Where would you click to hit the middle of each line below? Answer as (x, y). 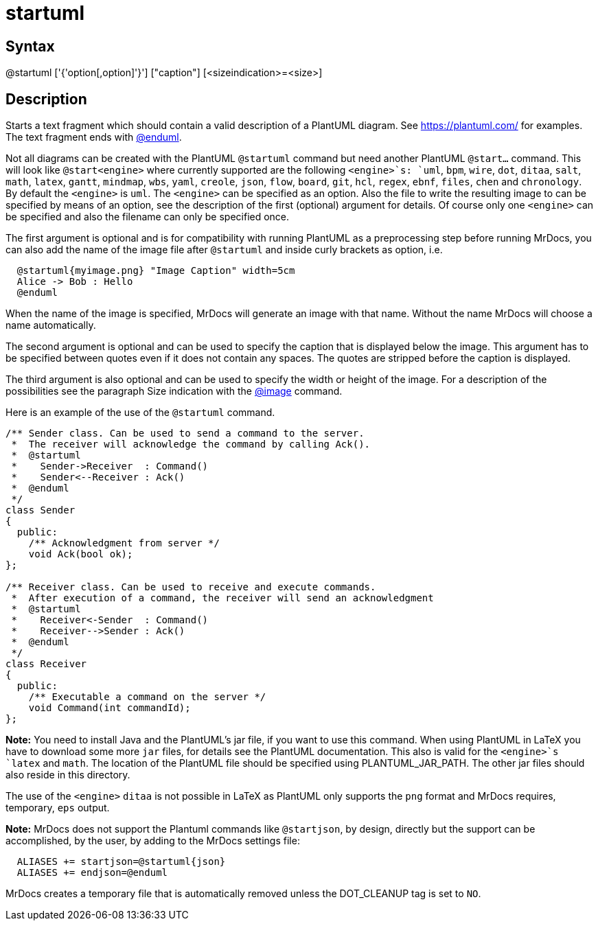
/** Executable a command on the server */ (147, 697)
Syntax (30, 46)
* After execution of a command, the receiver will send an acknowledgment (222, 598)
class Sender (41, 510)
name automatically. (51, 325)
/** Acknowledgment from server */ (124, 543)
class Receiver (46, 664)
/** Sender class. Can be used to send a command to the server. (185, 433)
